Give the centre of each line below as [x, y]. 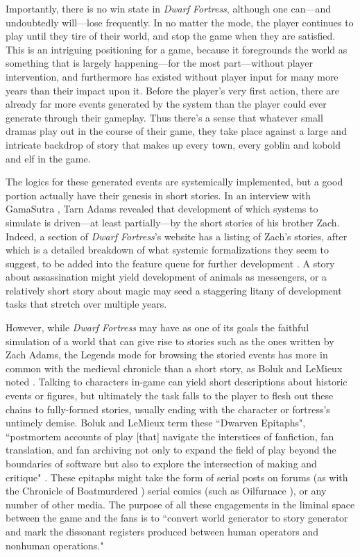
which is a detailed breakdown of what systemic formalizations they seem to [167, 250]
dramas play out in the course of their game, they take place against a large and [176, 131]
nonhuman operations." [55, 545]
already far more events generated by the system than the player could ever [166, 104]
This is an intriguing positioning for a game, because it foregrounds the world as [177, 49]
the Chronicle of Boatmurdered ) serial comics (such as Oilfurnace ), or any [166, 491]
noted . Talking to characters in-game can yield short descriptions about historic [177, 382]
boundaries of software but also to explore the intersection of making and [161, 463]
